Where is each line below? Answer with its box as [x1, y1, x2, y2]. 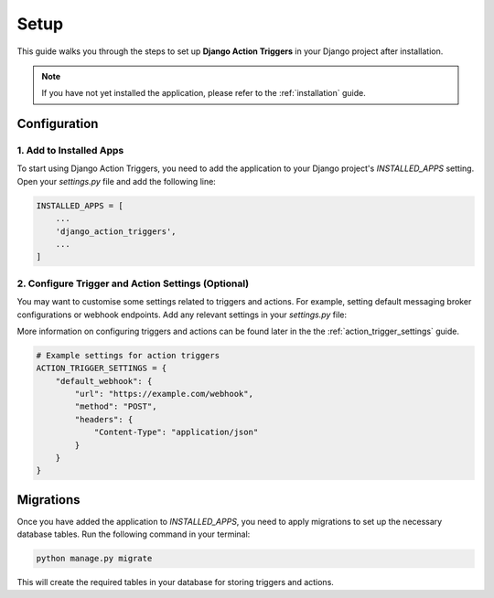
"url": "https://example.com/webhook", [74, 389, 253, 400]
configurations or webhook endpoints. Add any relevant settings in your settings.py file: [16, 309, 348, 320]
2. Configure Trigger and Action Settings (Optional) [16, 277, 250, 290]
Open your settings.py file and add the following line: [16, 176, 217, 187]
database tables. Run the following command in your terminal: [16, 529, 251, 539]
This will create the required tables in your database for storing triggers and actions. [16, 577, 334, 588]
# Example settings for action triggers [36, 350, 220, 360]
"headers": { [74, 414, 134, 424]
